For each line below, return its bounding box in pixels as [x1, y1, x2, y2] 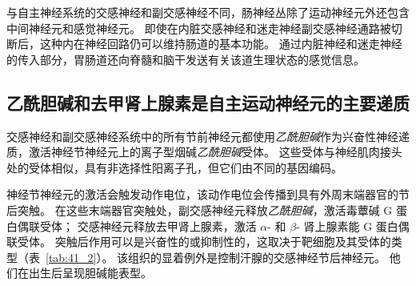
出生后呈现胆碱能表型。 [28, 264, 152, 281]
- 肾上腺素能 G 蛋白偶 [296, 217, 410, 234]
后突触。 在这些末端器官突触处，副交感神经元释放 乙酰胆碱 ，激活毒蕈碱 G [6, 201, 393, 218]
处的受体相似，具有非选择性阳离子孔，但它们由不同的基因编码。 [6, 159, 342, 175]
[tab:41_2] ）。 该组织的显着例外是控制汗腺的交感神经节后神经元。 [46, 248, 386, 265]
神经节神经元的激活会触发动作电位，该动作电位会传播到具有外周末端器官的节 [6, 186, 410, 203]
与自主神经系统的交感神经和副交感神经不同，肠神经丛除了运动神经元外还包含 [6, 4, 410, 20]
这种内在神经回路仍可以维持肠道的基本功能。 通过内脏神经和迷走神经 [39, 35, 402, 52]
